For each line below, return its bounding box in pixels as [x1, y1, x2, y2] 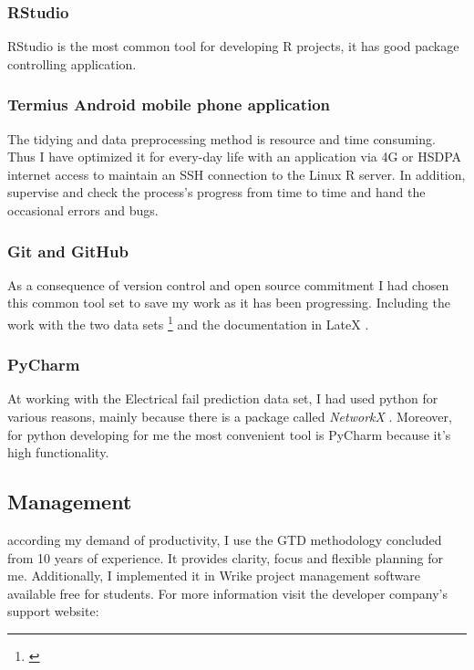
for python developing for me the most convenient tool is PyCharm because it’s [7, 424, 451, 444]
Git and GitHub [7, 239, 129, 262]
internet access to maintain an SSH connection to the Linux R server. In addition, [7, 164, 466, 183]
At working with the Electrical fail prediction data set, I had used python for [7, 389, 438, 408]
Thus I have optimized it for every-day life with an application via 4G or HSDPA [7, 147, 462, 166]
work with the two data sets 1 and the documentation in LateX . [7, 312, 369, 333]
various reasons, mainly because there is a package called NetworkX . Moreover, [7, 407, 452, 426]
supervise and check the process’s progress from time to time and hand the [7, 183, 426, 202]
